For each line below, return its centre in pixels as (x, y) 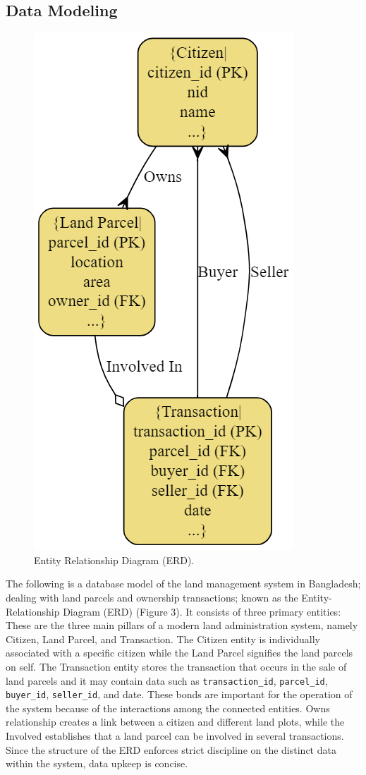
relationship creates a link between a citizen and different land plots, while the (175, 722)
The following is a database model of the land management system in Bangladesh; (183, 584)
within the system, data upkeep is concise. (97, 763)
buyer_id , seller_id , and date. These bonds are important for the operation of (179, 694)
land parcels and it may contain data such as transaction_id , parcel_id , (167, 680)
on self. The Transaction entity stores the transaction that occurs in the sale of (176, 666)
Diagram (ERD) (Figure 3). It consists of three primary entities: (202, 611)
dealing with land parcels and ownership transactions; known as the (152, 597)
